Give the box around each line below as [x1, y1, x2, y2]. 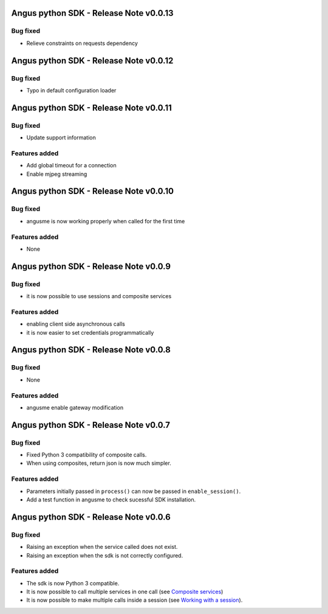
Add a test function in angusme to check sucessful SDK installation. [26, 496, 196, 503]
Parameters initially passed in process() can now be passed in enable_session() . [26, 487, 241, 495]
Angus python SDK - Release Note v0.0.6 [11, 512, 171, 522]
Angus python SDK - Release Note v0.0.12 [11, 55, 174, 66]
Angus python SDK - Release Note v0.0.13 [11, 8, 174, 18]
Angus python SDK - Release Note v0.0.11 [11, 102, 173, 113]
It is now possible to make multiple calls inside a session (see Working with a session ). [26, 596, 243, 604]
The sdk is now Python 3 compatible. [26, 579, 120, 587]
